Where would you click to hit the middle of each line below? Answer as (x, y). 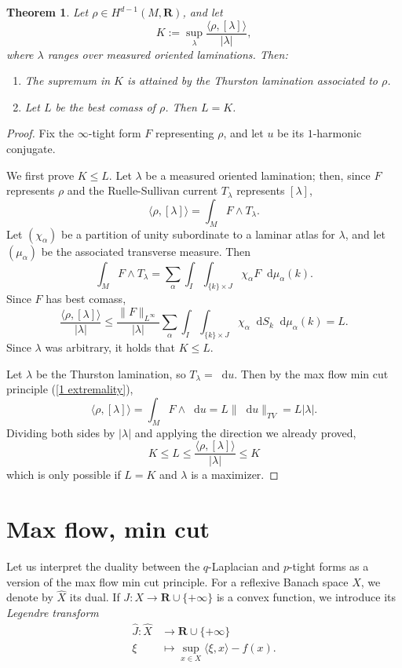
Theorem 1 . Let (48, 12)
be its (291, 133)
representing (185, 133)
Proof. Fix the (40, 133)
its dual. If (95, 597)
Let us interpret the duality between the (103, 566)
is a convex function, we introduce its (306, 597)
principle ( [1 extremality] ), (70, 389)
